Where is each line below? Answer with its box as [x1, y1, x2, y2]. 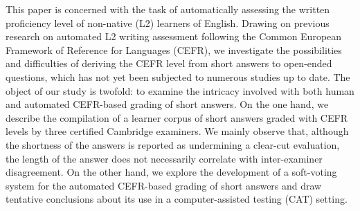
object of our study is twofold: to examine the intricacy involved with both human [6, 83, 354, 98]
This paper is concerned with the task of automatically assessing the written [6, 2, 330, 16]
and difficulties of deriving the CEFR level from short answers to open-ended [6, 56, 332, 71]
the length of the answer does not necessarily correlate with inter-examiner [6, 151, 323, 165]
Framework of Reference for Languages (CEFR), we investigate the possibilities [6, 42, 342, 57]
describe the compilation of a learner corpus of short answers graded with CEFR [6, 110, 348, 125]
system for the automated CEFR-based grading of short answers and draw [6, 178, 322, 192]
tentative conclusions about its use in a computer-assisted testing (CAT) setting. [6, 192, 348, 206]
